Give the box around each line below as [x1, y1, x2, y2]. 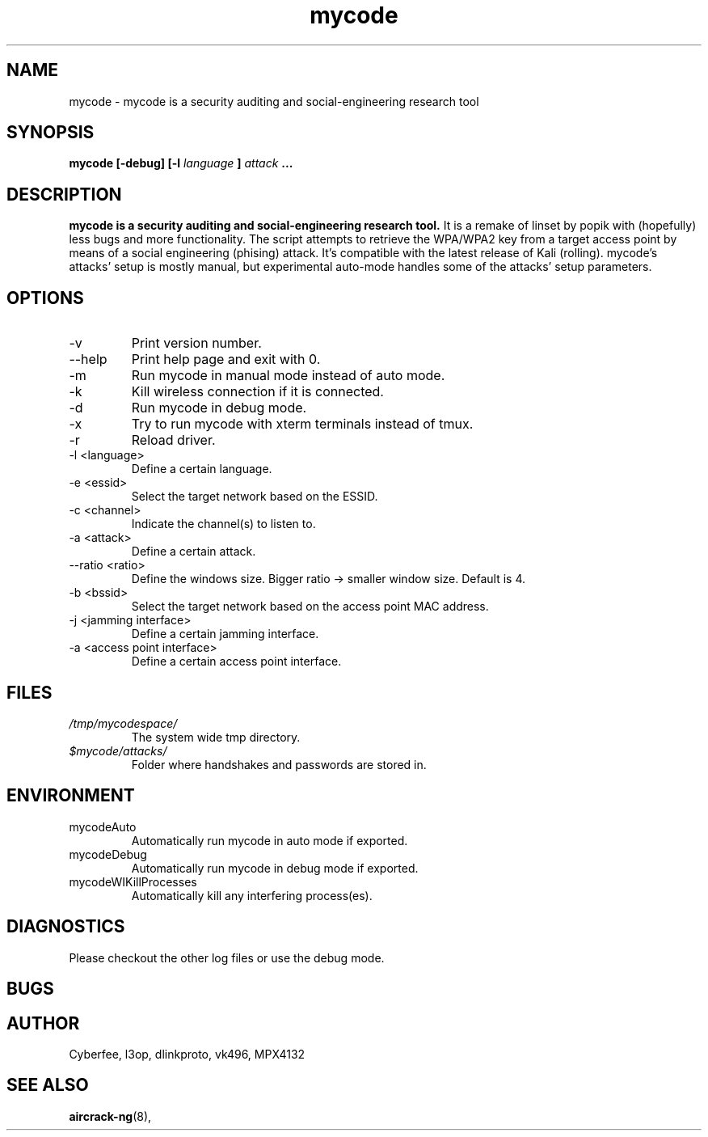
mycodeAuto [69, 819, 137, 834]
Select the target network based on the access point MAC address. [131, 599, 489, 614]
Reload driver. [131, 432, 216, 449]
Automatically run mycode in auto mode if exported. [131, 833, 408, 847]
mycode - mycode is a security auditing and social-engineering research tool [69, 94, 479, 108]
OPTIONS [6, 287, 84, 308]
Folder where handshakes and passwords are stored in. [131, 757, 427, 771]
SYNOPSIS [6, 122, 95, 143]
